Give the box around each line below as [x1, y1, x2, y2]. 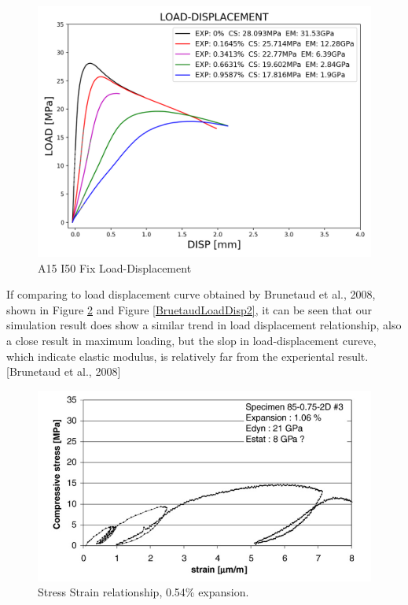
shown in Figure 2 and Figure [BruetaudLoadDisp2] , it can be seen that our [6, 301, 372, 317]
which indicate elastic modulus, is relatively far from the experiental [6, 347, 335, 364]
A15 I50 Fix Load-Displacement [38, 259, 192, 276]
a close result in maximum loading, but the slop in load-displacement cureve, [6, 332, 377, 348]
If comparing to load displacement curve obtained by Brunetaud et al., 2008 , [6, 286, 376, 302]
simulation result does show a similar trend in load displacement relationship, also [6, 317, 402, 333]
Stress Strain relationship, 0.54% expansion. [38, 584, 249, 600]
